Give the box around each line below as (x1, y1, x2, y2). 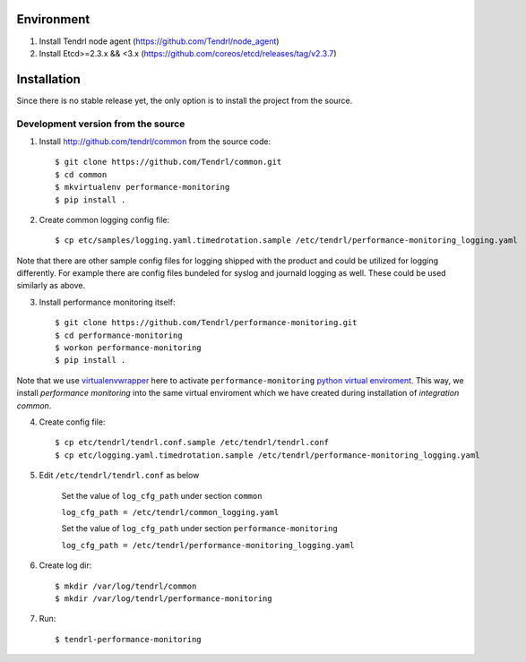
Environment (16, 12, 91, 27)
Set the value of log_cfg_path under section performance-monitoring (61, 523, 338, 534)
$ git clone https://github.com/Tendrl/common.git (55, 157, 282, 168)
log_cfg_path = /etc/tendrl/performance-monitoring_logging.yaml (61, 540, 355, 550)
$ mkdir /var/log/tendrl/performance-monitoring (55, 593, 272, 604)
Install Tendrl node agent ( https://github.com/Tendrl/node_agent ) (39, 36, 280, 47)
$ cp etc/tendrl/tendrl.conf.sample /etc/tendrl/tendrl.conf (55, 437, 329, 448)
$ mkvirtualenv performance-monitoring (55, 182, 230, 193)
